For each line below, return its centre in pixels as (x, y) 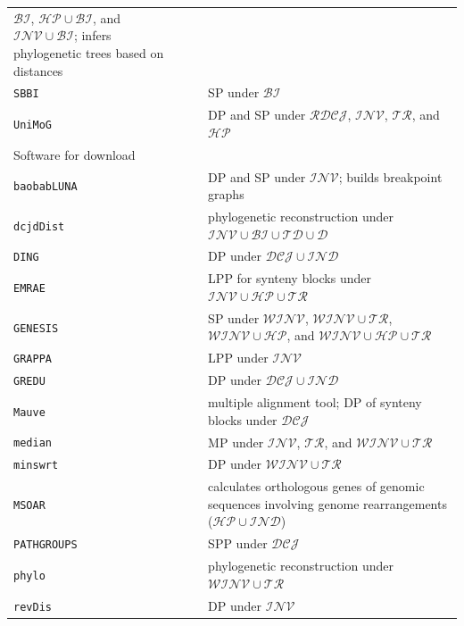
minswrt (36, 466)
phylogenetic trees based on (89, 52)
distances (38, 70)
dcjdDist (39, 226)
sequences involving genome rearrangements (327, 503)
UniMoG (33, 125)
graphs (226, 194)
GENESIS (36, 328)
